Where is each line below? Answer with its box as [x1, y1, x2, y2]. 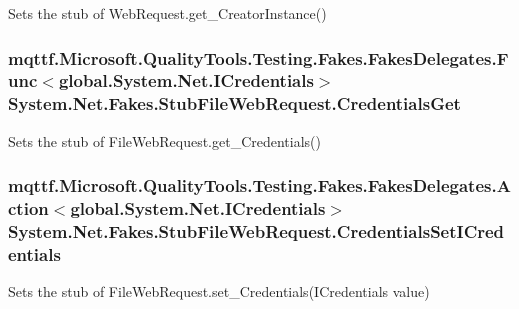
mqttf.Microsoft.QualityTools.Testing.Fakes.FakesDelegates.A [8, 173, 511, 198]
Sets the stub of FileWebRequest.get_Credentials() [8, 130, 322, 151]
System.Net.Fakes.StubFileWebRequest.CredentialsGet [8, 91, 461, 116]
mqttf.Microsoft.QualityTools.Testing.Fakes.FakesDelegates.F [8, 45, 509, 70]
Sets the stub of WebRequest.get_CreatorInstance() [8, 3, 327, 23]
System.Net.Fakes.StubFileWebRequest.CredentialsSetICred [8, 219, 505, 244]
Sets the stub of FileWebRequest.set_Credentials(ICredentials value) [8, 281, 430, 302]
